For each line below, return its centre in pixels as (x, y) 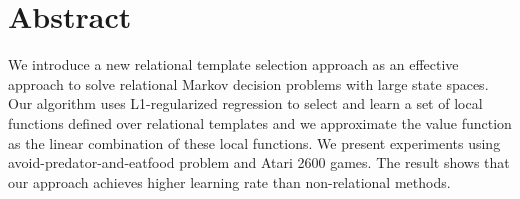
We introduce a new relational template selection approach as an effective (233, 64)
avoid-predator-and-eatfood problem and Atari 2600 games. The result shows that (259, 162)
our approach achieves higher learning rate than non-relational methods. (229, 181)
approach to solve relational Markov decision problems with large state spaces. (248, 83)
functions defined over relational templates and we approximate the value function (260, 122)
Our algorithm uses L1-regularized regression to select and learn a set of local (245, 103)
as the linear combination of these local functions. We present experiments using (254, 142)
